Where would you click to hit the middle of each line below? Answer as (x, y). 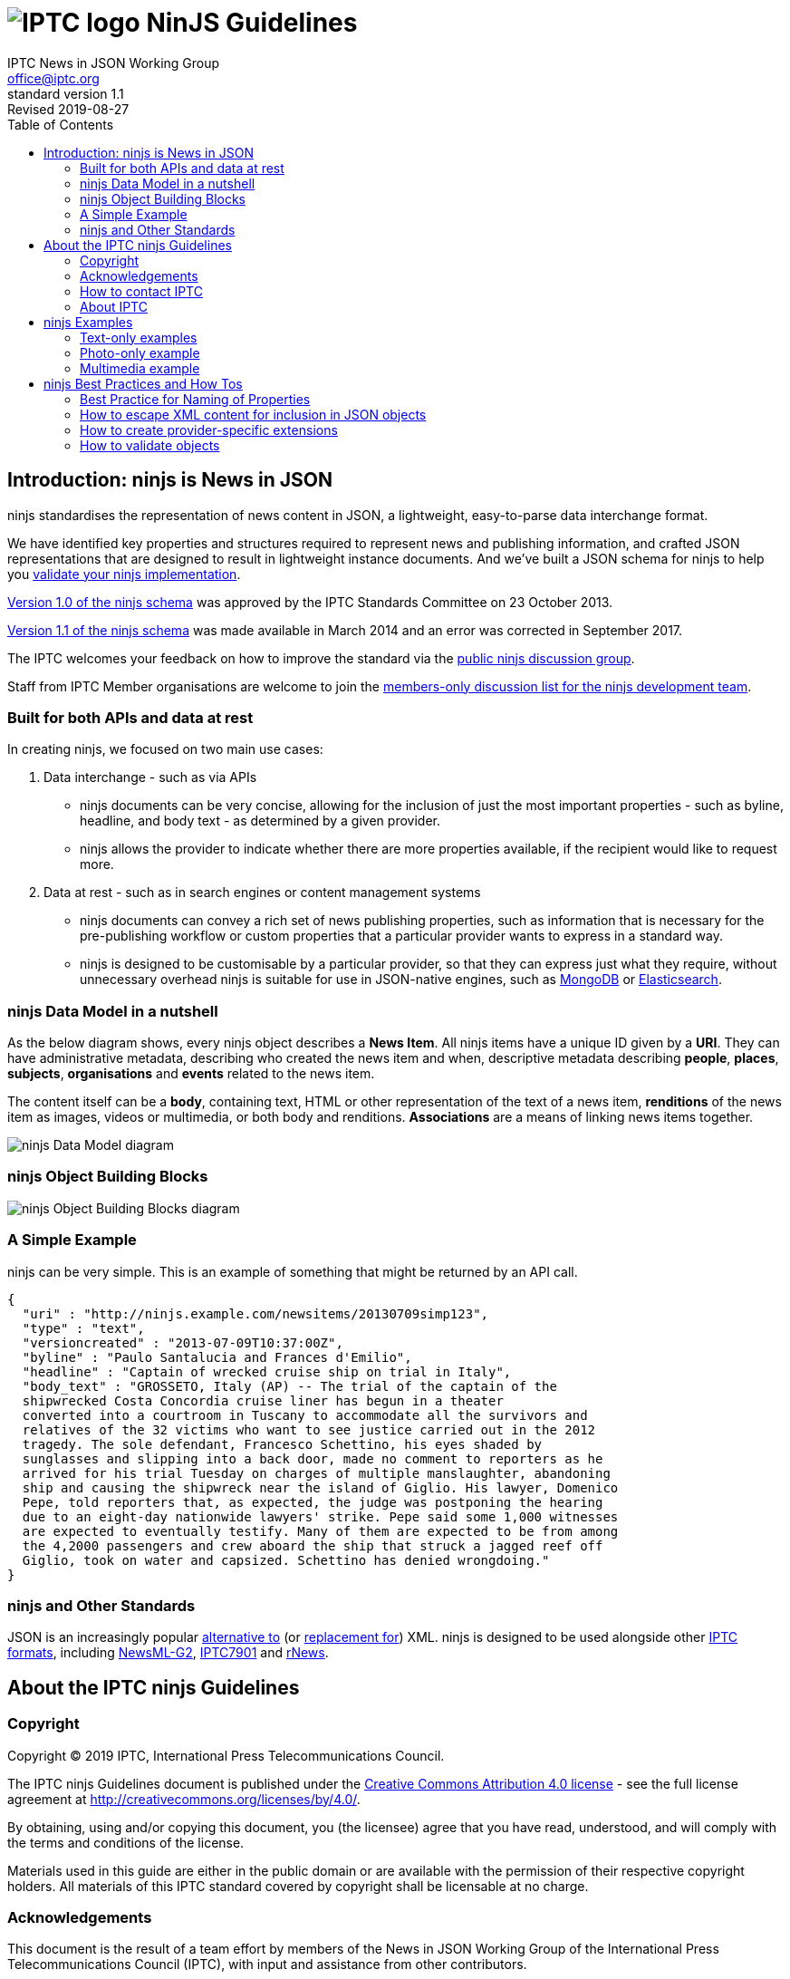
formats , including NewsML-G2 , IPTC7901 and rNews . (168, 1653)
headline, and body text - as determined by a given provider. (260, 821)
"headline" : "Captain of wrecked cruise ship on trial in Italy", (267, 1371)
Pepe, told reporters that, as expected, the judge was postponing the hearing (313, 1502)
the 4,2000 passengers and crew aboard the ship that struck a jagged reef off (313, 1545)
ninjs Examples (88, 322)
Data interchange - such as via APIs (150, 777)
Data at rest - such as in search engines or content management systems (262, 893)
